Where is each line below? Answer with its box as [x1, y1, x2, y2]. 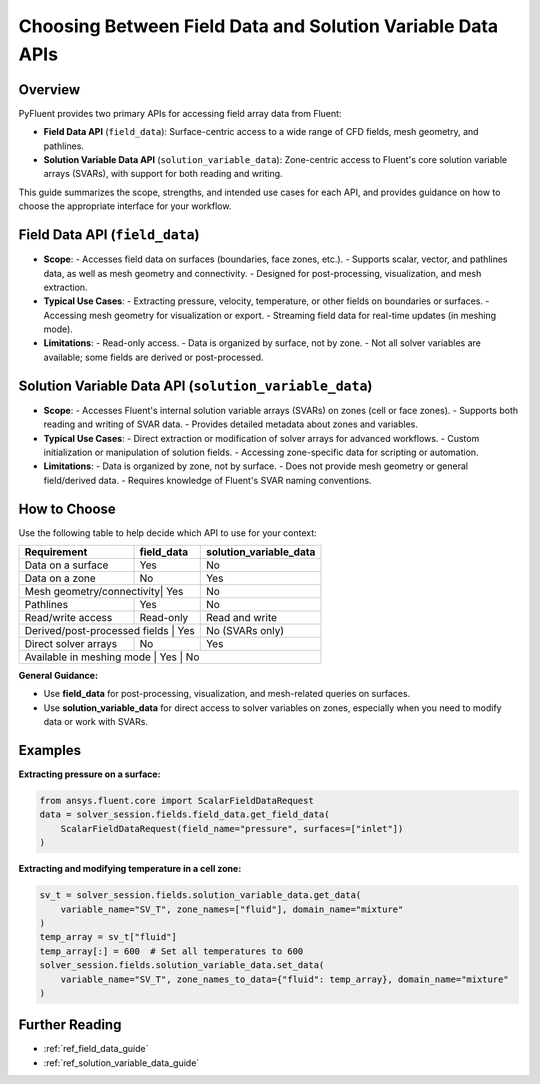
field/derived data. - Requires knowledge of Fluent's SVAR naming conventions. [43, 474, 372, 486]
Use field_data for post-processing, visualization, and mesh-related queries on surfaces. [43, 688, 411, 700]
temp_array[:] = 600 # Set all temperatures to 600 [39, 945, 304, 957]
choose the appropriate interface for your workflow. [18, 200, 232, 212]
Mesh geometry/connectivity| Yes [24, 585, 184, 598]
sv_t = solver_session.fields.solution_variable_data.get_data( [39, 890, 362, 901]
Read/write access [24, 611, 113, 624]
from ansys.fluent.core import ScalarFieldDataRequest [39, 795, 314, 807]
